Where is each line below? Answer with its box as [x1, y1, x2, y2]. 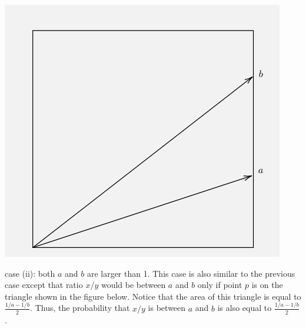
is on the [251, 279, 283, 291]
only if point [197, 279, 242, 291]
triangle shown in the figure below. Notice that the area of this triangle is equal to [5, 290, 301, 302]
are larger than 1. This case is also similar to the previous [87, 267, 295, 279]
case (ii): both [5, 267, 55, 279]
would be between [101, 279, 166, 291]
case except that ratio [5, 279, 83, 291]
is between [148, 302, 186, 314]
